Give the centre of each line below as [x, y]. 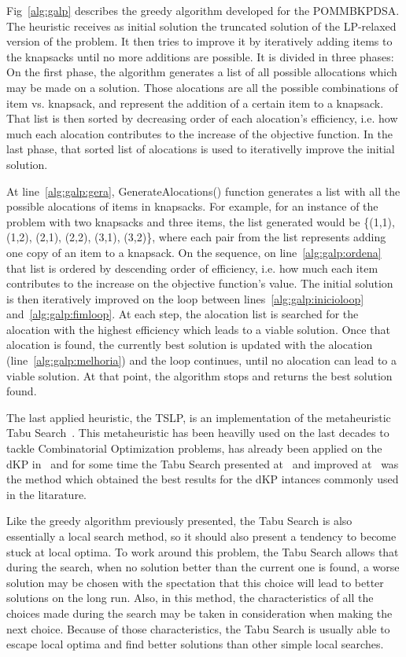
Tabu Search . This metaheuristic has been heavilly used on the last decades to [198, 433]
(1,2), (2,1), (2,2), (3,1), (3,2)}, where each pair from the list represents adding [196, 237]
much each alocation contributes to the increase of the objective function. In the [199, 133]
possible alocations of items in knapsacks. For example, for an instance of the [192, 206]
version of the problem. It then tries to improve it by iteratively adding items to [199, 41]
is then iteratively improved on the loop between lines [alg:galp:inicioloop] [185, 298]
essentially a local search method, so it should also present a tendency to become [201, 536]
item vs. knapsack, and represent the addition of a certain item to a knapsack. [195, 103]
